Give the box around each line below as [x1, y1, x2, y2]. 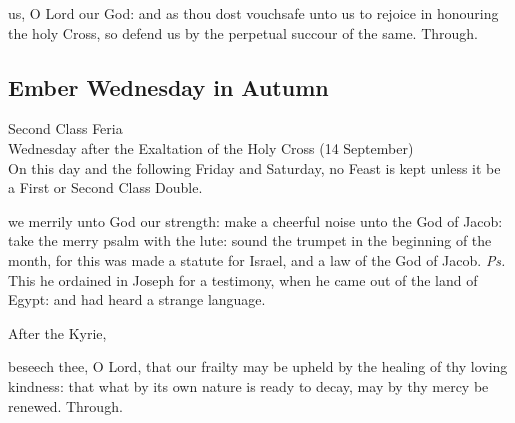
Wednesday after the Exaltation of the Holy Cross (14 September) [8, 137, 414, 158]
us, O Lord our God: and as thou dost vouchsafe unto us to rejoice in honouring [8, 3, 499, 23]
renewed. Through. [8, 395, 123, 416]
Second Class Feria [8, 118, 123, 139]
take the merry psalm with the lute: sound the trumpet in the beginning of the [8, 230, 492, 251]
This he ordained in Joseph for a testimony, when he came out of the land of [8, 269, 478, 290]
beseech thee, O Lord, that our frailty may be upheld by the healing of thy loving [8, 356, 508, 377]
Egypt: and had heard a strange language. [8, 289, 266, 310]
